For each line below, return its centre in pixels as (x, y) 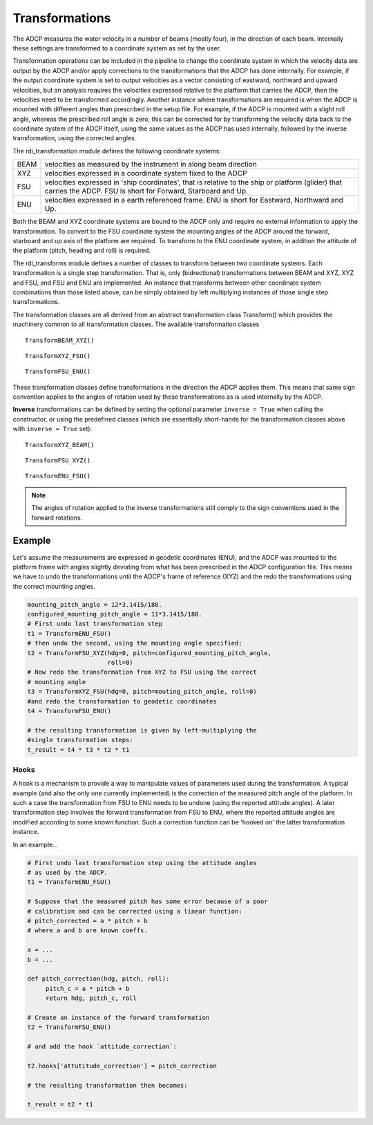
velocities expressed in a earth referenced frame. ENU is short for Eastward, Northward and (194, 200)
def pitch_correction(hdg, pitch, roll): (98, 979)
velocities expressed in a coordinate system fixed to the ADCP (146, 173)
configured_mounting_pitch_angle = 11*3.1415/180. (115, 614)
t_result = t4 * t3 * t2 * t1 (78, 749)
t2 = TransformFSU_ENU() (69, 1027)
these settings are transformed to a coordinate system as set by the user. (117, 48)
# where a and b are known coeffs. (87, 930)
